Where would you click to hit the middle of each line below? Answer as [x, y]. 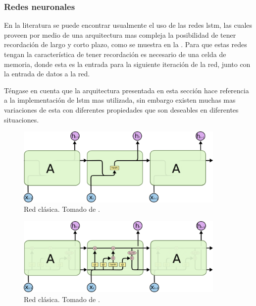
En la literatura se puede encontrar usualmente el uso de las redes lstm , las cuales [128, 25]
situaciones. [22, 119]
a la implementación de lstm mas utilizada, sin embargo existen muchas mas [120, 100]
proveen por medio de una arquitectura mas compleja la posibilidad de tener [120, 34]
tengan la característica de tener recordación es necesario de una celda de [115, 54]
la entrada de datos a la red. [47, 74]
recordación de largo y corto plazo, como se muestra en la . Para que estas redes [126, 44]
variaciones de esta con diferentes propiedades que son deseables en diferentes [121, 109]
